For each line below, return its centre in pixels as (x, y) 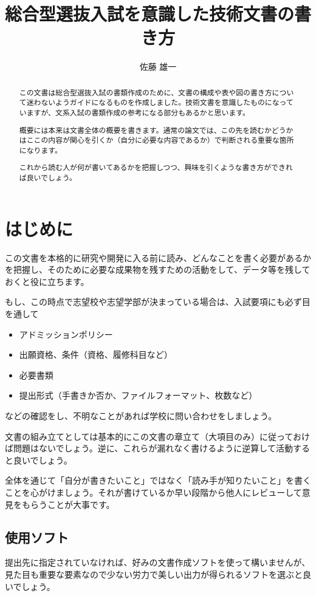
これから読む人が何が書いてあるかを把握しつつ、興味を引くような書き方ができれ (156, 167)
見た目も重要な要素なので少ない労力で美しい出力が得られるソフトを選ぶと (154, 574)
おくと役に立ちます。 (47, 281)
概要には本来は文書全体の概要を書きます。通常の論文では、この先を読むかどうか (156, 130)
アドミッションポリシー (66, 334)
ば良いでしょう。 (48, 178)
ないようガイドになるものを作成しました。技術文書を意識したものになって (167, 102)
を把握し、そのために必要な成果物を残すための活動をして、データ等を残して (158, 269)
